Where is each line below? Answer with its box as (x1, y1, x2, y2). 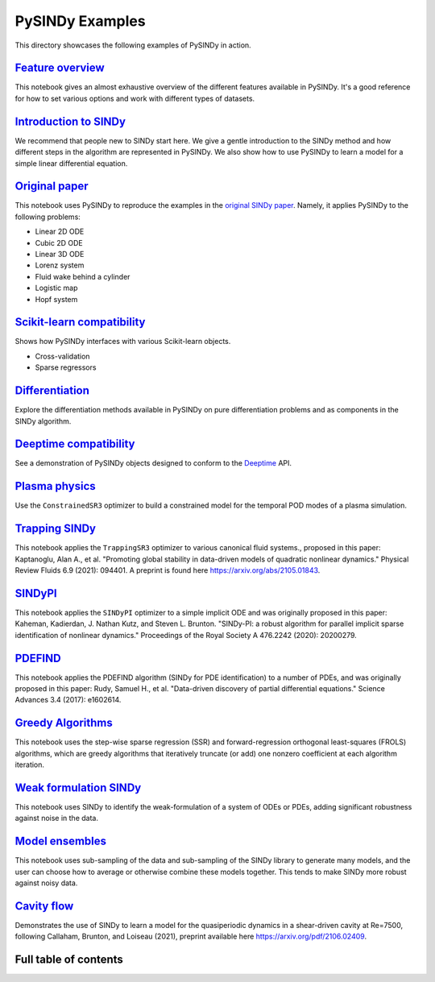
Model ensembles (14, 835, 107, 848)
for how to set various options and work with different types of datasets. (14, 93, 255, 103)
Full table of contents (14, 953, 124, 967)
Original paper (14, 180, 89, 193)
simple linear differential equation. (14, 158, 128, 168)
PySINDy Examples (14, 12, 146, 30)
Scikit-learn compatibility (14, 315, 146, 329)
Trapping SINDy (14, 522, 97, 536)
